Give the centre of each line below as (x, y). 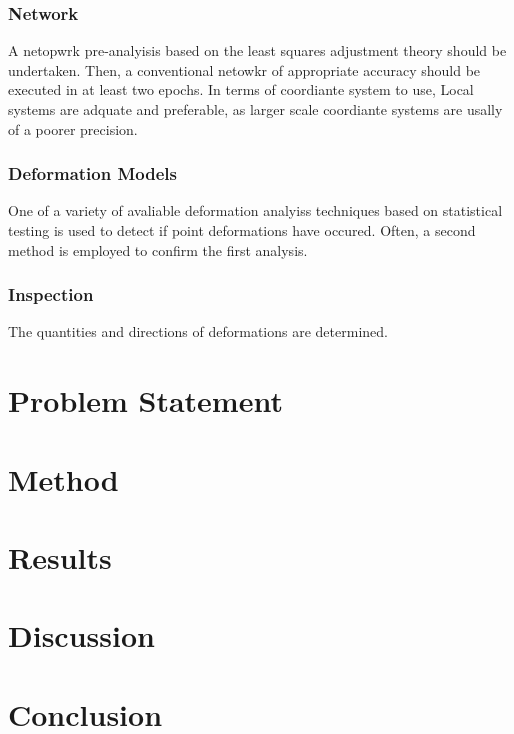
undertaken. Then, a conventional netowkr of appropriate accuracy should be (244, 69)
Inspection (51, 294)
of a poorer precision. (73, 128)
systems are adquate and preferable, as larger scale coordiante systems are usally (255, 109)
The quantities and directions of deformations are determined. (198, 331)
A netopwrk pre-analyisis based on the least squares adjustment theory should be (257, 50)
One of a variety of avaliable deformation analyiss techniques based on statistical (255, 210)
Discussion (81, 635)
